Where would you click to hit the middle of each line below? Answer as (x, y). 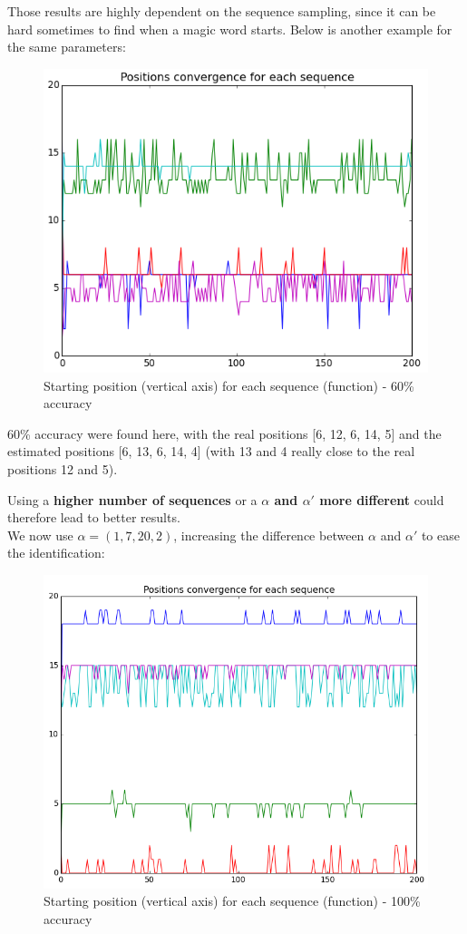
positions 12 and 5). (63, 469)
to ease (440, 535)
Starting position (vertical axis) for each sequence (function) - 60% (229, 385)
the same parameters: (67, 47)
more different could (382, 499)
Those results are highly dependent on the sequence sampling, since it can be (222, 11)
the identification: (56, 553)
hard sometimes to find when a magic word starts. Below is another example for (230, 29)
